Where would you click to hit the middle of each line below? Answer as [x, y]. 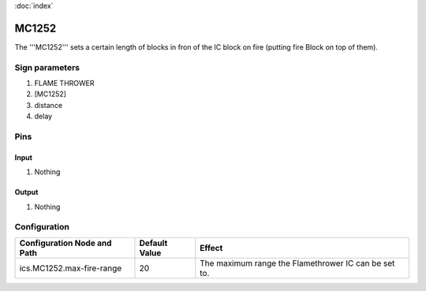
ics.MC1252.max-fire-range [71, 268]
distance [49, 105]
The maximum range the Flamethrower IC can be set [297, 263]
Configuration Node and [65, 243]
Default [153, 243]
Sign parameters [47, 67]
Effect [211, 248]
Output [26, 192]
